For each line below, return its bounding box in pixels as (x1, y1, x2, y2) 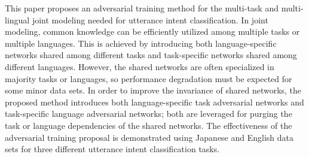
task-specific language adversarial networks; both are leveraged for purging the (5, 107, 292, 120)
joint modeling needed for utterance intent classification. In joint (32, 13, 268, 26)
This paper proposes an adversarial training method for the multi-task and (5, 2, 279, 14)
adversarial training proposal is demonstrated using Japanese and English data (5, 131, 294, 143)
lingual (5, 13, 30, 26)
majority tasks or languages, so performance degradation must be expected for (5, 72, 292, 84)
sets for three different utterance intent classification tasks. (5, 143, 220, 155)
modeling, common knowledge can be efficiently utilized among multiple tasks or (5, 25, 300, 38)
